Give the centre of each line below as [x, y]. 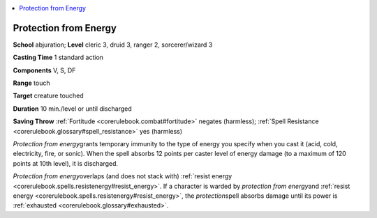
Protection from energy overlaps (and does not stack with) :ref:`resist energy [123, 176]
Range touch [31, 83]
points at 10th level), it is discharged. [66, 163]
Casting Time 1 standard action [58, 57]
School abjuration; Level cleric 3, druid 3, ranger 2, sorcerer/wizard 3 [113, 45]
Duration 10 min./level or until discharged [72, 109]
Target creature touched [48, 96]
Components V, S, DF [44, 70]
